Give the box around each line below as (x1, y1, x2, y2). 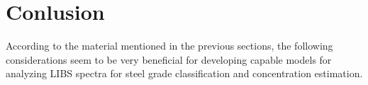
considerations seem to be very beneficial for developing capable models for (6, 52, 332, 67)
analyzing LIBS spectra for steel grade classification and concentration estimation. (6, 66, 363, 81)
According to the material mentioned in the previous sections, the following (6, 38, 333, 53)
